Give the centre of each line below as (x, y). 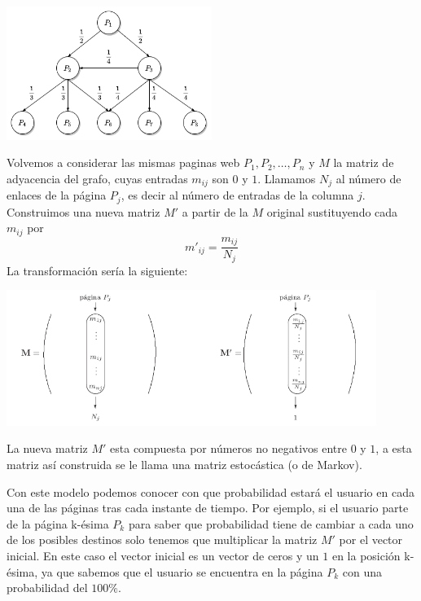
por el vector (371, 540)
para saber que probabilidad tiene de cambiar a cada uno (271, 523)
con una (362, 571)
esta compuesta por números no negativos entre (228, 448)
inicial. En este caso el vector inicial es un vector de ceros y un (163, 555)
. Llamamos (287, 178)
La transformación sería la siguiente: (97, 270)
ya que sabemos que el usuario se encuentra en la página (182, 571)
